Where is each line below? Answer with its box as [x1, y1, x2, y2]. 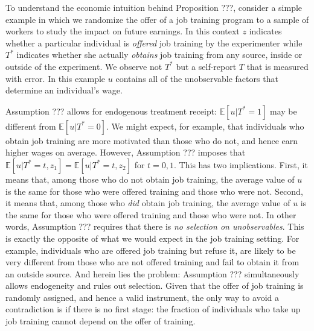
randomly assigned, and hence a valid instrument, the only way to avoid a [5, 291, 279, 303]
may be [270, 104, 297, 117]
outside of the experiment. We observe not [5, 60, 162, 72]
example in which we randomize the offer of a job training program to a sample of [5, 13, 309, 25]
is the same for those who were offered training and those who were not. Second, [5, 184, 303, 197]
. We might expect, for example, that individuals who [106, 119, 304, 132]
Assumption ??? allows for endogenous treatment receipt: [5, 104, 217, 117]
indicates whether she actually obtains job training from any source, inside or [16, 48, 303, 61]
